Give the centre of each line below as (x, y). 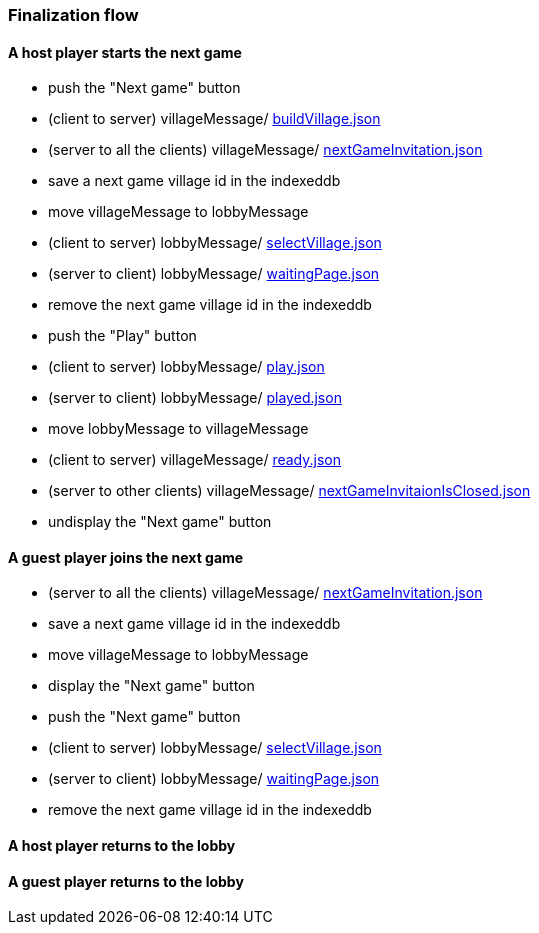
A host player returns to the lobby (122, 846)
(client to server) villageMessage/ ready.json (194, 460)
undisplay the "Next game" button (160, 522)
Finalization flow (73, 15)
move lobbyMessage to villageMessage (178, 429)
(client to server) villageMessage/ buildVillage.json (214, 119)
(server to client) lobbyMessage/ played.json (195, 398)
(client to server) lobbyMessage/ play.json (186, 367)
